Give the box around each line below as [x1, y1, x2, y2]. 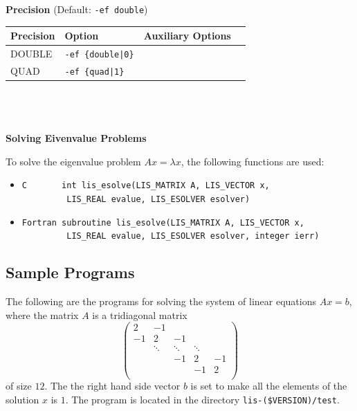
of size [6, 378, 32, 393]
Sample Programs [6, 262, 135, 283]
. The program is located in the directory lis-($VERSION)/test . [65, 392, 340, 407]
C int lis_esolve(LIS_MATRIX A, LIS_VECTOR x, [21, 181, 270, 191]
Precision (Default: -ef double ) [6, 2, 148, 17]
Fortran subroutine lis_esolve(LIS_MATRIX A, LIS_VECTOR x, [21, 217, 304, 228]
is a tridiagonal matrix [92, 307, 187, 322]
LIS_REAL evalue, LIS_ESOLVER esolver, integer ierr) [66, 231, 320, 241]
